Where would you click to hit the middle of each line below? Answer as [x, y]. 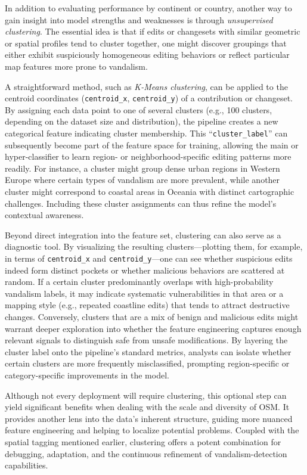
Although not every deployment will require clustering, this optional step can [146, 395]
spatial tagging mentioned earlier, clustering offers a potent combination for [143, 441]
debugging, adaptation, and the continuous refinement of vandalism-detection [146, 453]
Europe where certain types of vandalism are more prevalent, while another [142, 180]
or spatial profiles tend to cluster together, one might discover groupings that [146, 43]
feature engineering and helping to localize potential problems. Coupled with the [152, 430]
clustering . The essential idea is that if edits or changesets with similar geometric [153, 31]
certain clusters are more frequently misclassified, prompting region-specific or [147, 363]
